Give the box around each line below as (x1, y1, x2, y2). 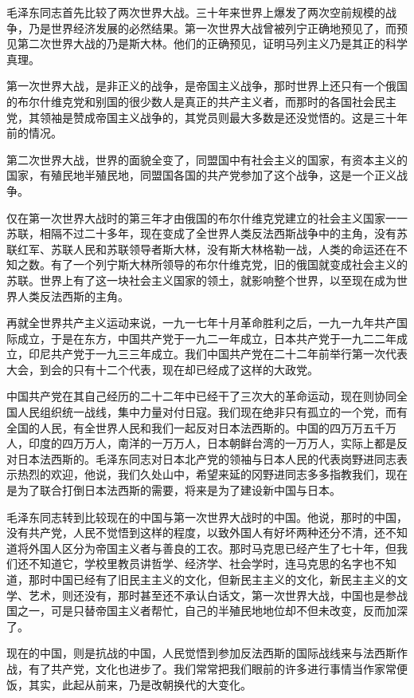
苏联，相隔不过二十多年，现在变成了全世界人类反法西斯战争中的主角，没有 (6, 225, 396, 242)
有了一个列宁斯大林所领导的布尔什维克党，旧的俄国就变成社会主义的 (50, 256, 408, 273)
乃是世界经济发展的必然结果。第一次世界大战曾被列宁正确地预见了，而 (28, 19, 396, 36)
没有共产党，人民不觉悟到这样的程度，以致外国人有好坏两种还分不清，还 (6, 524, 385, 541)
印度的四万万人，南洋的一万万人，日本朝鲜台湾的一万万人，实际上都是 (28, 435, 396, 452)
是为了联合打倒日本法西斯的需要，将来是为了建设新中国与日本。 (6, 482, 341, 499)
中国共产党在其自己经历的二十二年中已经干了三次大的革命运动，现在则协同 (6, 388, 396, 404)
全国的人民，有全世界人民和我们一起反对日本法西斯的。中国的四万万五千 (6, 419, 385, 436)
